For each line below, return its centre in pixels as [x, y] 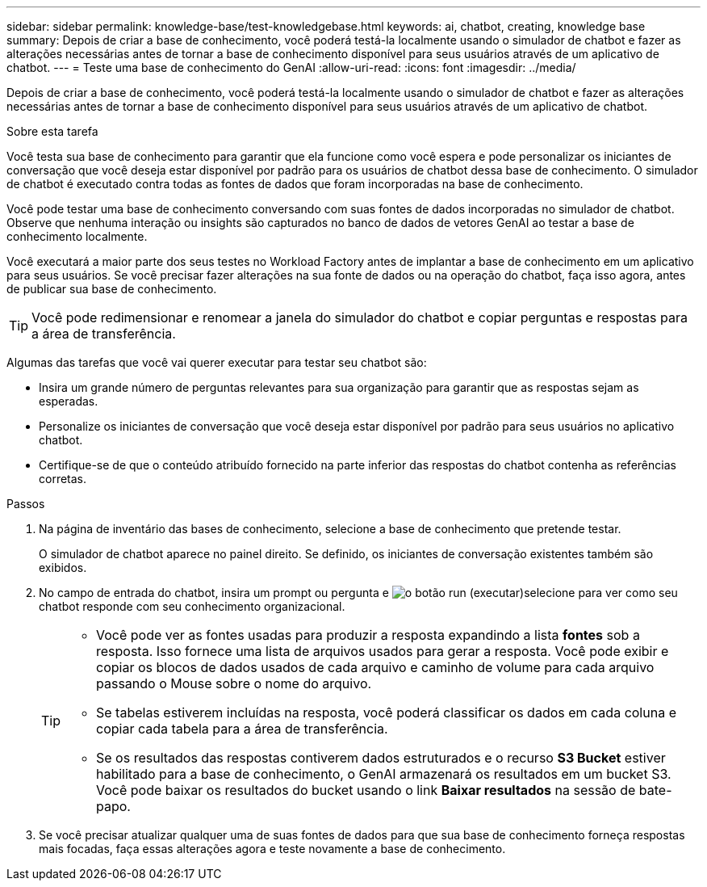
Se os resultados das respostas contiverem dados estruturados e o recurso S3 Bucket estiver [381, 758]
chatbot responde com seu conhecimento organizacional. [192, 606]
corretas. [63, 479]
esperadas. [69, 401]
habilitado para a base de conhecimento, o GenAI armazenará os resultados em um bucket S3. [384, 774]
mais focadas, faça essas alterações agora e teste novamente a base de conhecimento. [272, 849]
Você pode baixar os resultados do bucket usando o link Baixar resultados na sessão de [366, 790]
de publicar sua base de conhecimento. [112, 289]
